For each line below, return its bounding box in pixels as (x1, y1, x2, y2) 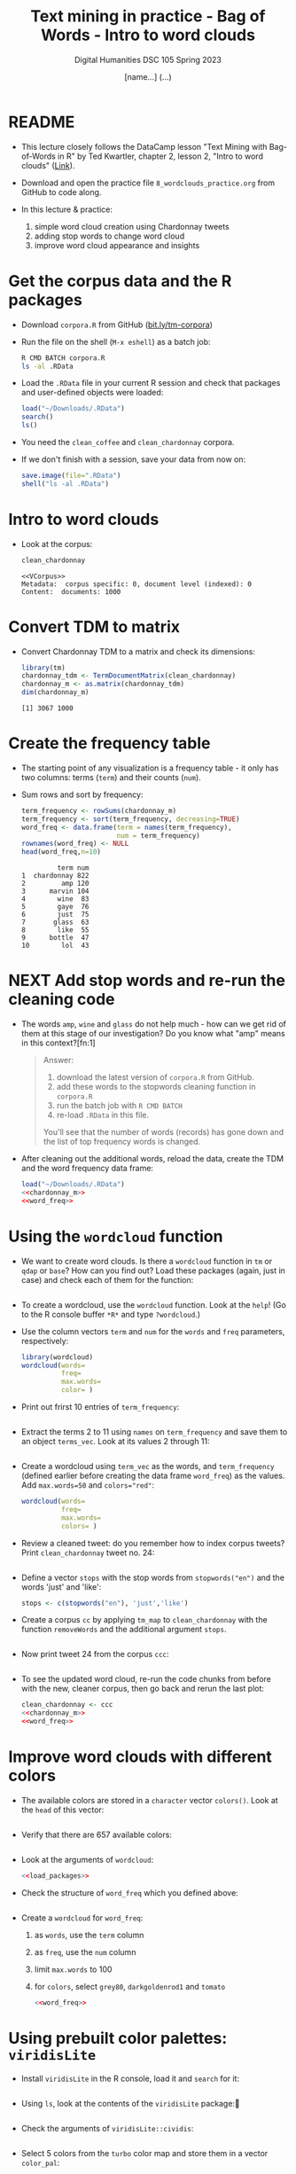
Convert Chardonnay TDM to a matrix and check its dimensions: (20, 645, 256, 657)
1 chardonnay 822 (20, 872, 90, 880)
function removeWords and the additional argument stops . (20, 1624, 227, 1635)
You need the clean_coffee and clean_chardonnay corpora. (20, 437, 235, 447)
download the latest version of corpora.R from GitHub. (56, 1072, 254, 1083)
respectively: (20, 1335, 69, 1346)
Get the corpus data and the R (8, 270, 232, 291)
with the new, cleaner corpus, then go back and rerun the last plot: (20, 1683, 265, 1694)
